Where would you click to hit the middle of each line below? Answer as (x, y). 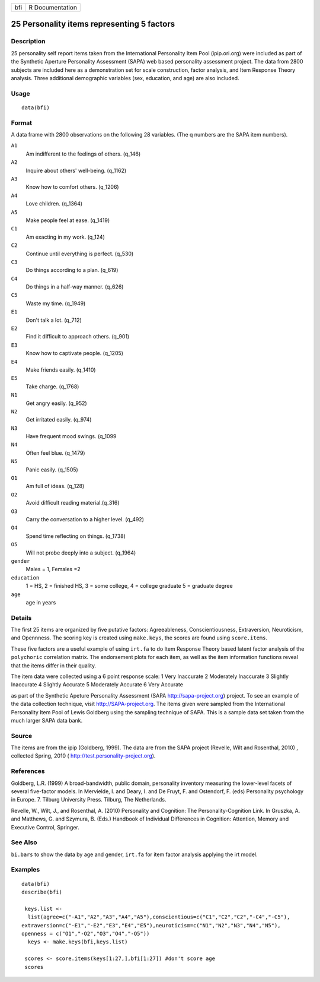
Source (22, 736)
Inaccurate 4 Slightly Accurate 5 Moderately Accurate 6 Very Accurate (97, 685)
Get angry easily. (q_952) (56, 403)
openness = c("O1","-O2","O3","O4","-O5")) (86, 934)
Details (21, 617)
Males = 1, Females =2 (53, 569)
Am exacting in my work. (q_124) (65, 237)
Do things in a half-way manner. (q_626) (75, 287)
